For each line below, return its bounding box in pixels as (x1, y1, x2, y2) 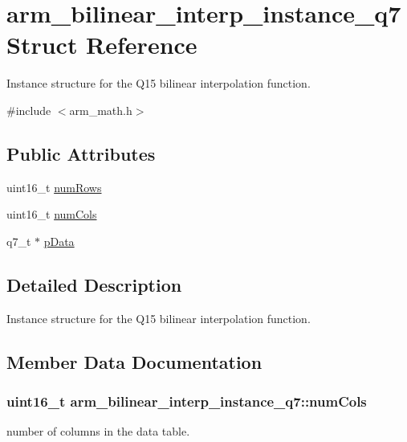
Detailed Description (6, 272, 182, 297)
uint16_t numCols (6, 206, 97, 223)
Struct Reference (6, 28, 197, 61)
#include (6, 101, 51, 118)
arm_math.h (69, 101, 132, 118)
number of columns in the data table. (6, 423, 190, 440)
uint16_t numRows (6, 178, 102, 195)
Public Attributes (6, 141, 156, 166)
